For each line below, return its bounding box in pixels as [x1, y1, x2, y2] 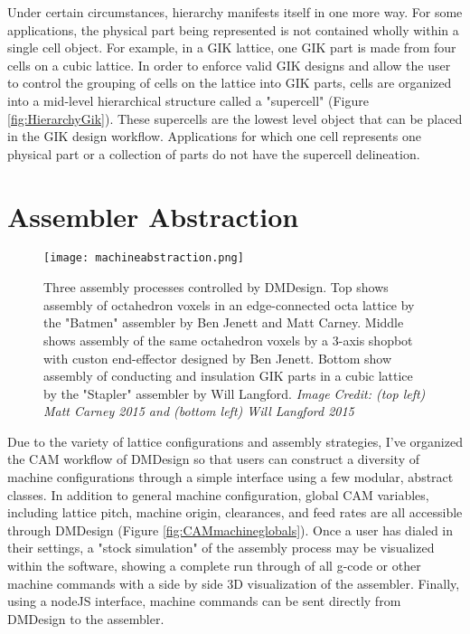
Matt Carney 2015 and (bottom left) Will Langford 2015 [43, 402, 354, 421]
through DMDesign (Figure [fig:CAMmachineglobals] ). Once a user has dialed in [7, 520, 454, 539]
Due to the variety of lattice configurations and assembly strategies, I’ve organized [7, 431, 463, 450]
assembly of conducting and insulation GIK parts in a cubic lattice [43, 366, 413, 385]
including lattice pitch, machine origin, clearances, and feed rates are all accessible [7, 503, 463, 522]
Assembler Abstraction [7, 197, 299, 234]
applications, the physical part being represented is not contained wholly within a [7, 20, 459, 39]
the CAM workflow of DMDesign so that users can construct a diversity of [7, 449, 419, 468]
